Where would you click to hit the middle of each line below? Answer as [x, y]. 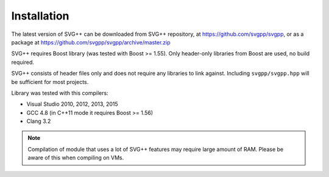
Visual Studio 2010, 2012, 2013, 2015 [72, 104]
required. [23, 62]
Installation [40, 16]
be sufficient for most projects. [50, 82]
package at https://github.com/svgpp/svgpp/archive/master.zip [91, 42]
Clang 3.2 [39, 121]
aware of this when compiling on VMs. [76, 158]
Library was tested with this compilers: [60, 93]
